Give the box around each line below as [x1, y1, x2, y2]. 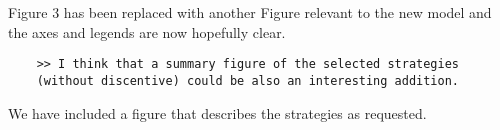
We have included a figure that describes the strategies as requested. [8, 102, 427, 123]
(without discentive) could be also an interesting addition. [36, 73, 460, 88]
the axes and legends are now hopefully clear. [8, 21, 286, 42]
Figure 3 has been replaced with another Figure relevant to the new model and [8, 2, 492, 22]
